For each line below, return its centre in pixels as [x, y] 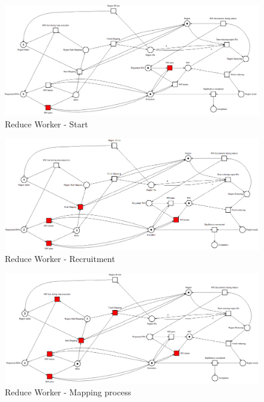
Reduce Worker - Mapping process [68, 391]
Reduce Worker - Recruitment [60, 259]
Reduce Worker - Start [46, 123]
